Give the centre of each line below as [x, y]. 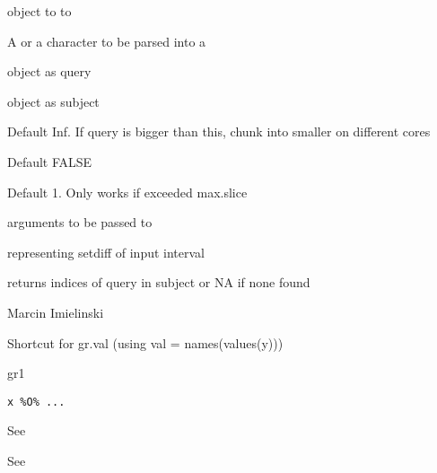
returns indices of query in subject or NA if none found [159, 282]
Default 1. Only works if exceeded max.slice [127, 192]
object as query [49, 71]
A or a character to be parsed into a [107, 41]
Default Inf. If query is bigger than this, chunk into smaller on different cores [219, 131]
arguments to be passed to [80, 222]
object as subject [53, 101]
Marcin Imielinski [56, 312]
